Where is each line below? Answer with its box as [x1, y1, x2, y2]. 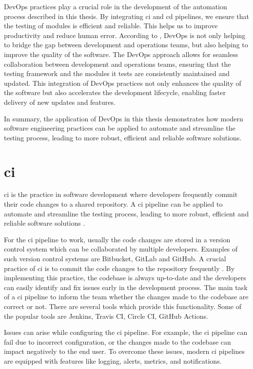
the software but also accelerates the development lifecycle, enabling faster [4, 87, 226, 97]
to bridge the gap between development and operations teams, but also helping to [4, 39, 248, 50]
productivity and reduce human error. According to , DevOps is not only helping [4, 30, 246, 40]
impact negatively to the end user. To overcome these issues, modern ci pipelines [4, 346, 245, 356]
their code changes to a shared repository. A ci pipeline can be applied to [4, 199, 223, 209]
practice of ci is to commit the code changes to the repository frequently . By [4, 263, 235, 273]
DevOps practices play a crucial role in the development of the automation [4, 1, 227, 11]
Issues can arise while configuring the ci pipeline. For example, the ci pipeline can [4, 327, 248, 337]
